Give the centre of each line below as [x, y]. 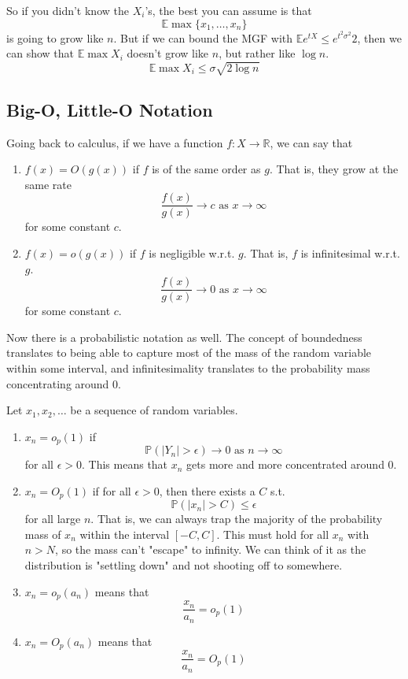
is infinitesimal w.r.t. [350, 252]
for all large [53, 519]
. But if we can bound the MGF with [203, 37]
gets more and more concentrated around [285, 464]
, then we [379, 37]
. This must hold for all [273, 534]
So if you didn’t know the [68, 10]
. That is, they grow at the [334, 169]
